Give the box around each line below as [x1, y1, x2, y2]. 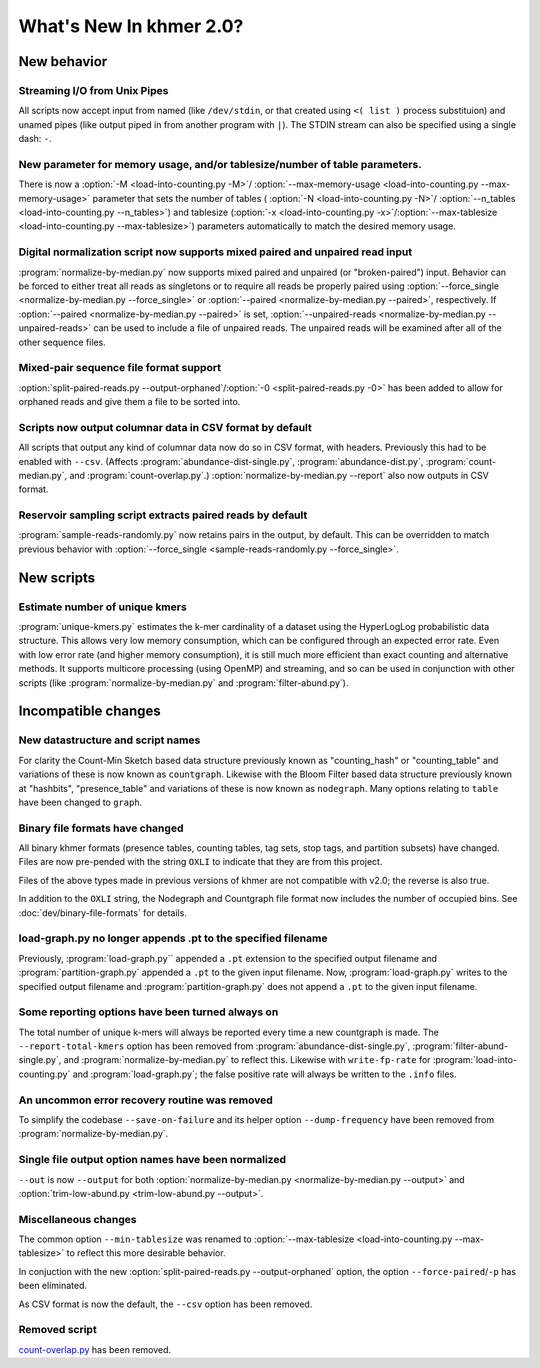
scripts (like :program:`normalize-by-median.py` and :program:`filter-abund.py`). [18, 676, 349, 689]
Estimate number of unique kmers [18, 600, 187, 614]
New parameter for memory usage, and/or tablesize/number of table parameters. [18, 157, 422, 171]
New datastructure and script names [18, 733, 201, 747]
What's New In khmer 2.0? [18, 15, 244, 37]
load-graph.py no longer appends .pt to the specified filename [18, 931, 328, 945]
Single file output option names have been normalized [18, 1153, 287, 1167]
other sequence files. [18, 336, 107, 348]
